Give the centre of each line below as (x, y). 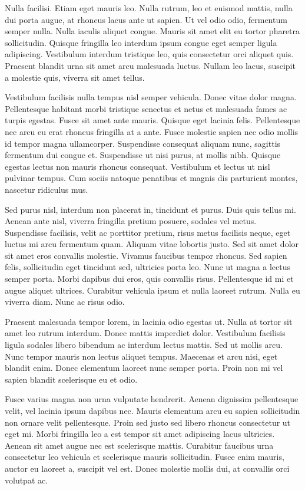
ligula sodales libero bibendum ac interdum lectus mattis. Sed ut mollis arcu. (144, 345)
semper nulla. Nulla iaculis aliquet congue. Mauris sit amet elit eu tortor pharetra (152, 31)
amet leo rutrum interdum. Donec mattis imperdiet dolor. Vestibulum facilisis (145, 333)
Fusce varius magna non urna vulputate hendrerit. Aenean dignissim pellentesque (152, 399)
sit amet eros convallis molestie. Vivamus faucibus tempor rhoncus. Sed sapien (146, 255)
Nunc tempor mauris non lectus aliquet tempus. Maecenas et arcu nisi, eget (141, 356)
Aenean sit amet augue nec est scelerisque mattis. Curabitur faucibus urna (139, 445)
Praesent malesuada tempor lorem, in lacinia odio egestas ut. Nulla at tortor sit (149, 321)
